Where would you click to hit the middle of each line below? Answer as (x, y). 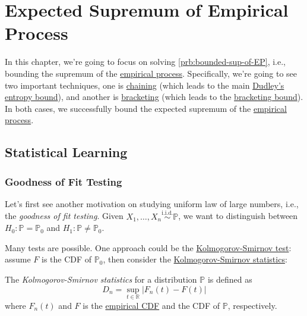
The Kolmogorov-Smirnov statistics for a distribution (101, 279)
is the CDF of (67, 259)
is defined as (230, 279)
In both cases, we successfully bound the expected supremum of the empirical (146, 108)
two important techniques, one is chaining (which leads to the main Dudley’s (145, 85)
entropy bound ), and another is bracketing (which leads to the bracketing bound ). (154, 97)
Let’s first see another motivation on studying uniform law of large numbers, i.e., (152, 203)
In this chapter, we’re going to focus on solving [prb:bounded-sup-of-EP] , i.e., (145, 62)
